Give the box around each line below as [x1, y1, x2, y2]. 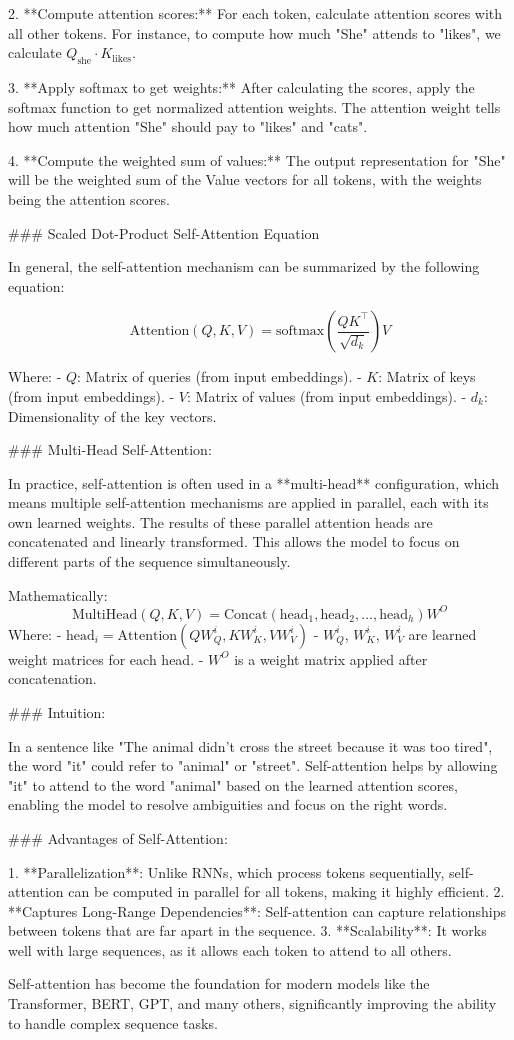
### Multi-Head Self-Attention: [8, 439, 212, 460]
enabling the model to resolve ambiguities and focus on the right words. [8, 794, 448, 815]
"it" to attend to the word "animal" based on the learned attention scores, [8, 774, 458, 795]
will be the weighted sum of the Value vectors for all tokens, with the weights [8, 169, 482, 190]
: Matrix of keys [378, 366, 476, 387]
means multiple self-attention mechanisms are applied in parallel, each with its [8, 492, 489, 513]
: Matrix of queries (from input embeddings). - [77, 366, 362, 387]
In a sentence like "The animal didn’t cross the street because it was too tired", [8, 735, 493, 756]
